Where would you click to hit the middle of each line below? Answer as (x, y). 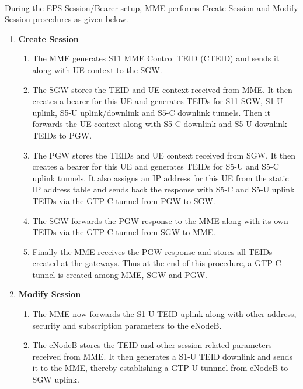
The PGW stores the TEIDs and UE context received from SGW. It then (164, 155)
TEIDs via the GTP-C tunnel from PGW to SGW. (124, 200)
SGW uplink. (56, 379)
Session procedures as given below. (67, 19)
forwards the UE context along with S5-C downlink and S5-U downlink (160, 124)
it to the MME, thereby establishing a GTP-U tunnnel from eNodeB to (160, 368)
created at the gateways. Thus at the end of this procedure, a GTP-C (157, 263)
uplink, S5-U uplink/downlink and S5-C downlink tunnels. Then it (151, 112)
